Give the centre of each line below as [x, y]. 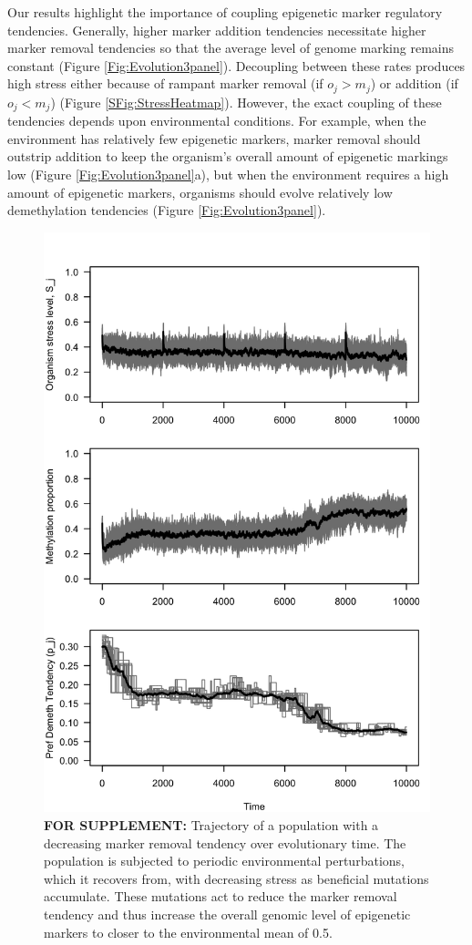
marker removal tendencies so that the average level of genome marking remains [231, 48]
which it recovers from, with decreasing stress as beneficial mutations [236, 878]
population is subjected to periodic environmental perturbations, [224, 861]
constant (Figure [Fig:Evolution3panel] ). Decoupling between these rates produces [236, 65]
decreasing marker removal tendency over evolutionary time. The [225, 842]
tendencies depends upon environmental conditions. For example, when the [217, 121]
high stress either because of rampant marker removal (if [165, 83]
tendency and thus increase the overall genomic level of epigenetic [227, 914]
